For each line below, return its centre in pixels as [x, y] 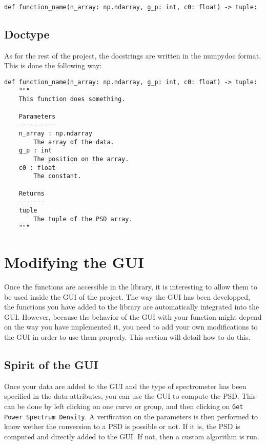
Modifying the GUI [74, 262]
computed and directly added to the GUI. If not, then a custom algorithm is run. [132, 436]
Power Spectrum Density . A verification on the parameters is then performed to [131, 416]
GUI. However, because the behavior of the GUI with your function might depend [133, 316]
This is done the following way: [53, 65]
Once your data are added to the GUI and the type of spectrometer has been [125, 386]
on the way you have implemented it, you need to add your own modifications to [131, 327]
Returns [32, 193]
